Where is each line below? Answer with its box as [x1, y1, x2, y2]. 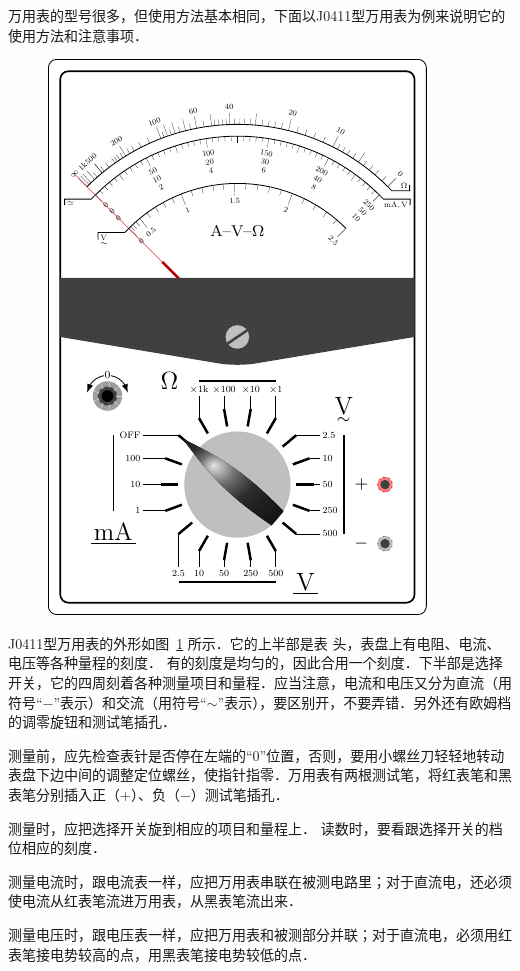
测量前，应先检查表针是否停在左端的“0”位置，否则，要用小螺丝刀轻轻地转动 [8, 744, 505, 765]
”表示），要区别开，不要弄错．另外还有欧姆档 [217, 691, 512, 712]
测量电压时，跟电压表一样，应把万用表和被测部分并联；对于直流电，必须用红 [8, 923, 512, 944]
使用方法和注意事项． [8, 24, 148, 45]
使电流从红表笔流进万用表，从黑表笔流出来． [8, 890, 302, 911]
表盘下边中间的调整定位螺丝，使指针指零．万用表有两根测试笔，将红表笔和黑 [8, 764, 512, 785]
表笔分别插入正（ [8, 783, 120, 804]
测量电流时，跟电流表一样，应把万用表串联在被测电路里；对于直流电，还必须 [8, 870, 512, 891]
